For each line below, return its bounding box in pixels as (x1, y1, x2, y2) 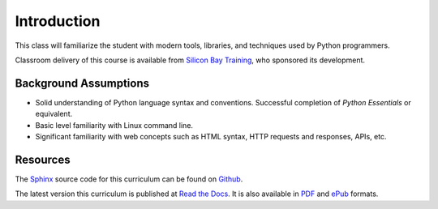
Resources (15, 152, 71, 166)
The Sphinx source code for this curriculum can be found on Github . (15, 174, 243, 184)
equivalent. (35, 109, 73, 119)
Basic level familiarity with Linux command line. (35, 120, 194, 130)
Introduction (15, 12, 101, 30)
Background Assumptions (15, 76, 150, 90)
